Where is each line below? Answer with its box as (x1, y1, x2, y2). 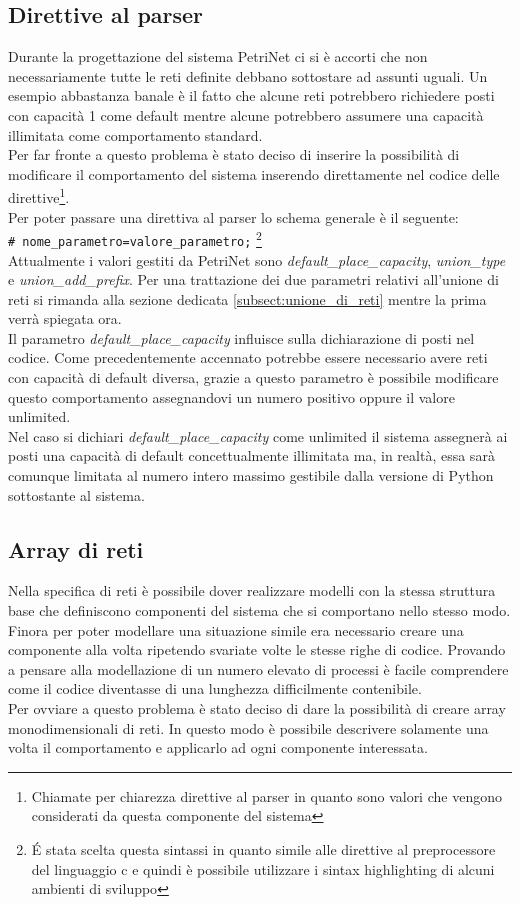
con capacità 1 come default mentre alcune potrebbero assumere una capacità (8, 104, 484, 125)
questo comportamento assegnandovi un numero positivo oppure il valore (8, 386, 455, 407)
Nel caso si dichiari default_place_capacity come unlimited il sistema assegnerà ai (8, 425, 508, 446)
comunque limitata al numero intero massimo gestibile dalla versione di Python (8, 465, 494, 486)
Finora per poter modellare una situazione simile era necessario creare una (8, 619, 464, 640)
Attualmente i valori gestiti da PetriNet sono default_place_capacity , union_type (8, 249, 506, 270)
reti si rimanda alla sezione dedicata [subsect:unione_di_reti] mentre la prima (8, 288, 487, 309)
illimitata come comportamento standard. (8, 124, 263, 145)
